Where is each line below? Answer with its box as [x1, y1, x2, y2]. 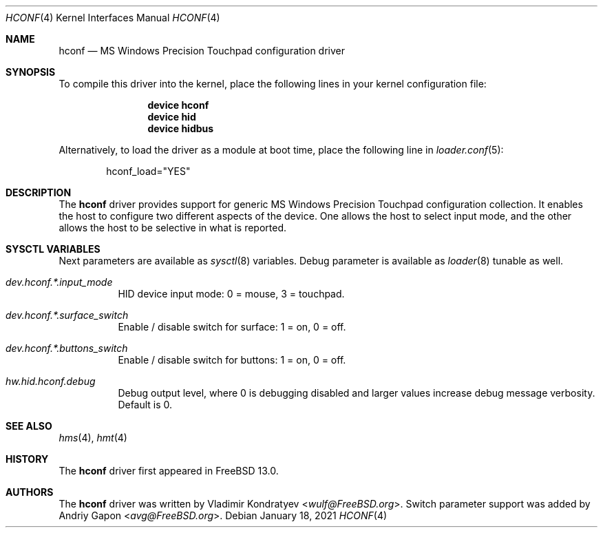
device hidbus [147, 123, 214, 134]
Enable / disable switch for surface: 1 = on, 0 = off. [118, 321, 346, 333]
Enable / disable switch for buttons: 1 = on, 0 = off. [118, 354, 346, 366]
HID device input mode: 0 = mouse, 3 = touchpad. [118, 288, 345, 300]
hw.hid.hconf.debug [6, 375, 96, 387]
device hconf [147, 99, 209, 111]
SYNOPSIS [6, 66, 56, 78]
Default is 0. [118, 399, 173, 410]
